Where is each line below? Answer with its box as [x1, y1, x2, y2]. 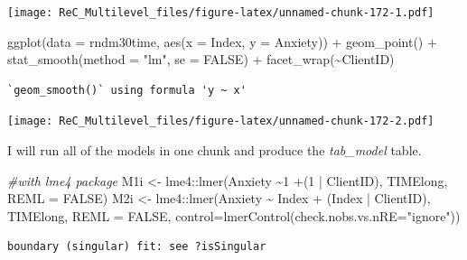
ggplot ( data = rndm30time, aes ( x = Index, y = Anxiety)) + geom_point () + [7, 32, 437, 51]
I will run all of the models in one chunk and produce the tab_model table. [7, 141, 422, 160]
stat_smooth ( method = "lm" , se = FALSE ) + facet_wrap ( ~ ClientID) [7, 50, 395, 69]
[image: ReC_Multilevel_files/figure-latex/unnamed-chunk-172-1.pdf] [7, 6, 434, 19]
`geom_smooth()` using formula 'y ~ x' [7, 83, 247, 97]
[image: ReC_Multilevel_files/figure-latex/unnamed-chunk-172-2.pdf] [7, 115, 434, 128]
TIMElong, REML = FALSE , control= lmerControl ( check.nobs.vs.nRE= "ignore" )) [7, 206, 461, 225]
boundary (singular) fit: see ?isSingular [7, 240, 266, 254]
